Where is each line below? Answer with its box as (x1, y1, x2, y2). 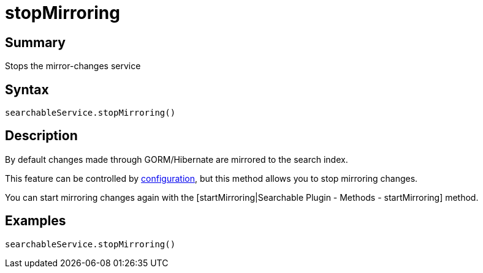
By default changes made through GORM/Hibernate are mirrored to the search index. (5, 154, 348, 165)
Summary (5, 34, 66, 50)
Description (5, 128, 78, 144)
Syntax (5, 81, 49, 97)
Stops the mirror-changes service (5, 61, 141, 72)
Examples (5, 213, 66, 229)
